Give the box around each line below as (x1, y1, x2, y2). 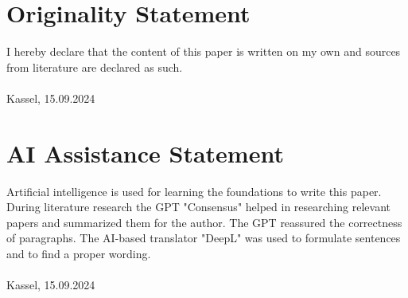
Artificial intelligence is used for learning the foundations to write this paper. (6, 182, 382, 199)
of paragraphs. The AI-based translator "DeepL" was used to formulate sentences (6, 229, 401, 246)
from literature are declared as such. (6, 58, 183, 75)
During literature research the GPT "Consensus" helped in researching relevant (6, 198, 391, 215)
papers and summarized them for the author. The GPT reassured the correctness (6, 214, 402, 230)
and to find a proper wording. (6, 245, 151, 261)
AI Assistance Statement (6, 136, 284, 169)
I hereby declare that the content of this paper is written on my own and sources (6, 43, 401, 60)
